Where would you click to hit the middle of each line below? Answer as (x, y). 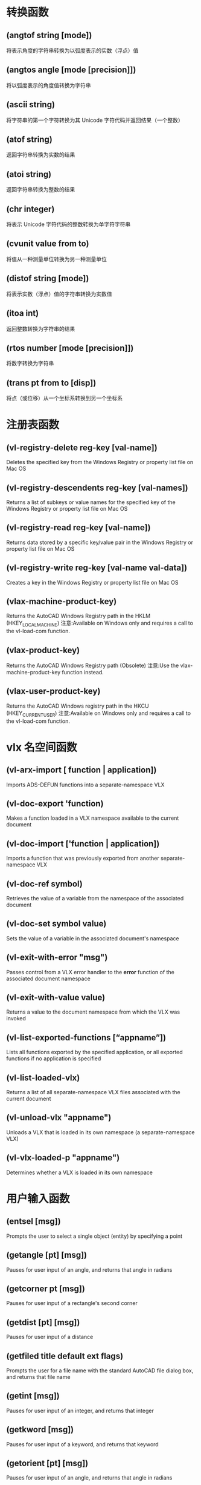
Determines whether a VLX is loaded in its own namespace (79, 1172)
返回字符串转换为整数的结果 (41, 190)
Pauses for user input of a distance (50, 1337)
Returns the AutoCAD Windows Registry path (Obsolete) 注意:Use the (93, 665)
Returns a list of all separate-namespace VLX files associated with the (93, 1092)
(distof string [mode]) (48, 278)
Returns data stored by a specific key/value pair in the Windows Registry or (100, 542)
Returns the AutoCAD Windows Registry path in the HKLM (78, 616)
